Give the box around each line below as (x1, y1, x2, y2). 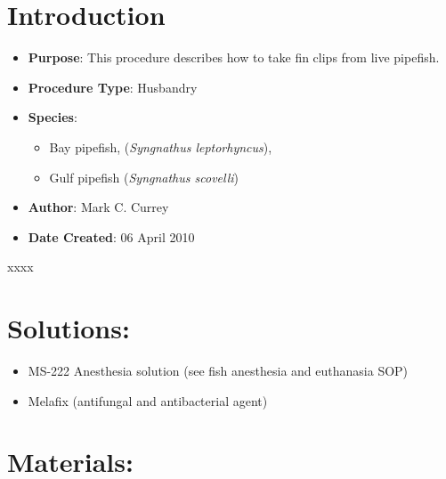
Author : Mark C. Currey (28, 198, 169, 216)
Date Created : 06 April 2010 (28, 227, 195, 246)
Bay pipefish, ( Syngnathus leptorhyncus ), (49, 137, 272, 156)
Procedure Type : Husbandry (28, 77, 198, 96)
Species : (28, 108, 77, 126)
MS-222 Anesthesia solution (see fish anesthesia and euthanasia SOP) (28, 361, 409, 379)
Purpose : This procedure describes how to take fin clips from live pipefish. (28, 48, 440, 67)
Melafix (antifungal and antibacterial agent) (28, 391, 268, 410)
